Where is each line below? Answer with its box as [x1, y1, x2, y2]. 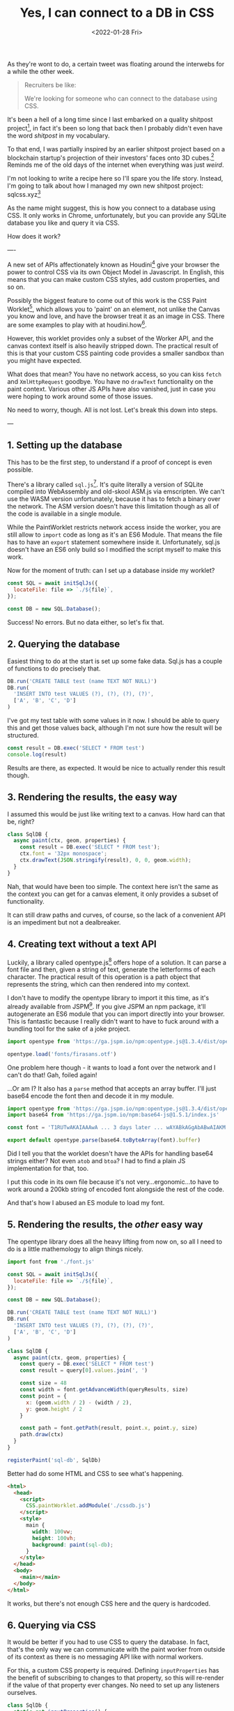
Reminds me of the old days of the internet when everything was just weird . [7, 160, 224, 169]
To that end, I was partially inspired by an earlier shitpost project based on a [7, 144, 225, 153]
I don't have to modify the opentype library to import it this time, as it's [7, 994, 210, 1002]
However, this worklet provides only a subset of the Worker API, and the [7, 334, 214, 343]
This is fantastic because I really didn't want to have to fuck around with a [7, 1017, 219, 1025]
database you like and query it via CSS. [7, 218, 120, 227]
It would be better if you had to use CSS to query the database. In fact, [7, 1638, 210, 1646]
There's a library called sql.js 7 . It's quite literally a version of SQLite [7, 479, 203, 488]
